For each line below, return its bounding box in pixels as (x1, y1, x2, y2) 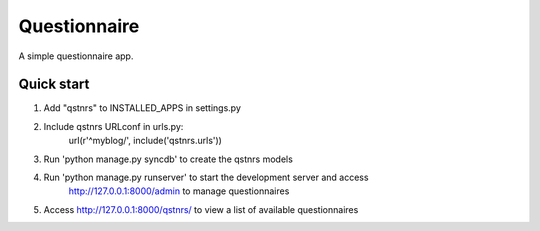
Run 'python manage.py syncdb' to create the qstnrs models (43, 153, 294, 165)
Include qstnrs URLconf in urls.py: (43, 120, 184, 132)
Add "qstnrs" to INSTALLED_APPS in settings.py (43, 102, 242, 114)
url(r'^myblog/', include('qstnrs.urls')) (68, 135, 222, 147)
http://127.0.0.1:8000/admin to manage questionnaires (68, 185, 290, 197)
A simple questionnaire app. (18, 50, 134, 62)
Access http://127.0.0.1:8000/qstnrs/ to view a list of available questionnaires (43, 203, 359, 215)
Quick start (18, 76, 90, 93)
